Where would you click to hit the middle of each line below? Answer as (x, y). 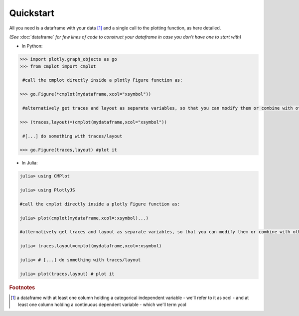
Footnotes (22, 288)
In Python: (32, 46)
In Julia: (30, 163)
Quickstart (32, 13)
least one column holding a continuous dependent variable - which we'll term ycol (102, 305)
